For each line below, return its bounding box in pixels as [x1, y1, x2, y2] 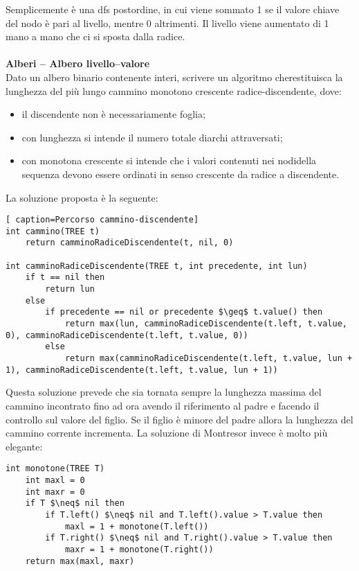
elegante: [6, 439, 43, 453]
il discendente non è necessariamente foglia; [21, 107, 205, 121]
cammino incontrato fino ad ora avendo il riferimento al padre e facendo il [6, 398, 320, 412]
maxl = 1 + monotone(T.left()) [64, 521, 209, 532]
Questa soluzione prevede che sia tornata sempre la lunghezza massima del [6, 385, 322, 399]
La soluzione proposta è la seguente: [6, 190, 158, 204]
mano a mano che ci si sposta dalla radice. [6, 29, 185, 44]
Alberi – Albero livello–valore [6, 56, 150, 71]
